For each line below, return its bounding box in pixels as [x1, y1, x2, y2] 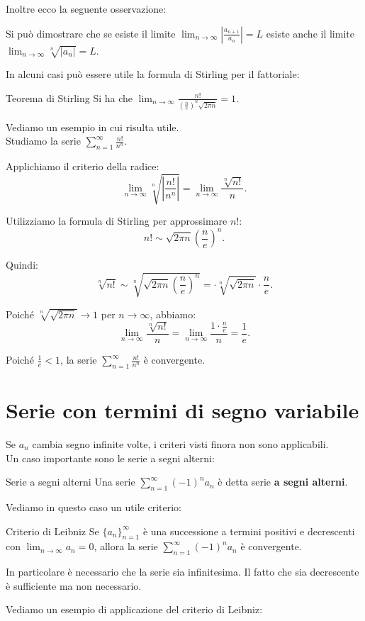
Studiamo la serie [6, 133, 81, 148]
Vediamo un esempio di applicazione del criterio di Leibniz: [6, 602, 263, 617]
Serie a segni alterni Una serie [6, 474, 135, 489]
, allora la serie [94, 539, 158, 554]
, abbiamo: [150, 306, 196, 321]
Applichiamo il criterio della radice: [6, 159, 159, 174]
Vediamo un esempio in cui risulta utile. [6, 119, 179, 134]
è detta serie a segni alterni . [218, 474, 348, 489]
